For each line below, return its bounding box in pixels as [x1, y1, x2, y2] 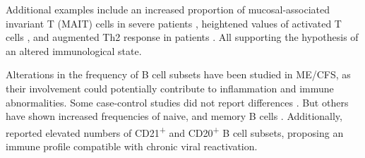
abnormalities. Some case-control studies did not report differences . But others [6, 95, 349, 109]
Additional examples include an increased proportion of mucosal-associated [6, 2, 330, 16]
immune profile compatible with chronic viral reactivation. [6, 139, 258, 153]
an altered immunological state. [6, 43, 142, 58]
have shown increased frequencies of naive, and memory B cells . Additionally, [6, 109, 342, 123]
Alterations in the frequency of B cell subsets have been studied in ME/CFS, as [6, 67, 351, 82]
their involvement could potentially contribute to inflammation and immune [6, 80, 334, 95]
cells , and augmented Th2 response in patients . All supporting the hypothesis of [6, 30, 359, 44]
